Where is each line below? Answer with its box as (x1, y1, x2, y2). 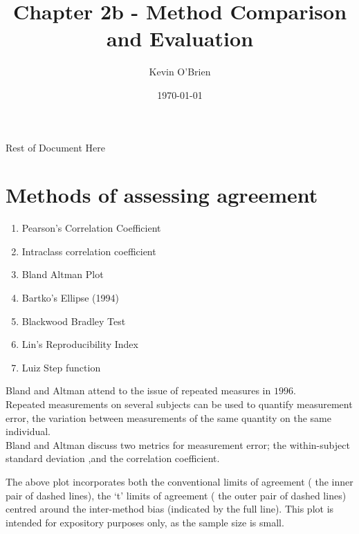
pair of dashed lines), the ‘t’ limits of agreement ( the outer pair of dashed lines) (6, 488, 347, 502)
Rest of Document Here (6, 140, 105, 154)
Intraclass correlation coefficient (21, 243, 156, 258)
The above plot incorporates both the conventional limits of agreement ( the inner (6, 474, 353, 488)
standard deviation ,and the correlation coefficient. (6, 451, 220, 466)
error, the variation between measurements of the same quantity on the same (6, 410, 332, 425)
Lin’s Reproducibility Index (21, 337, 138, 351)
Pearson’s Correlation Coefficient (21, 221, 161, 235)
